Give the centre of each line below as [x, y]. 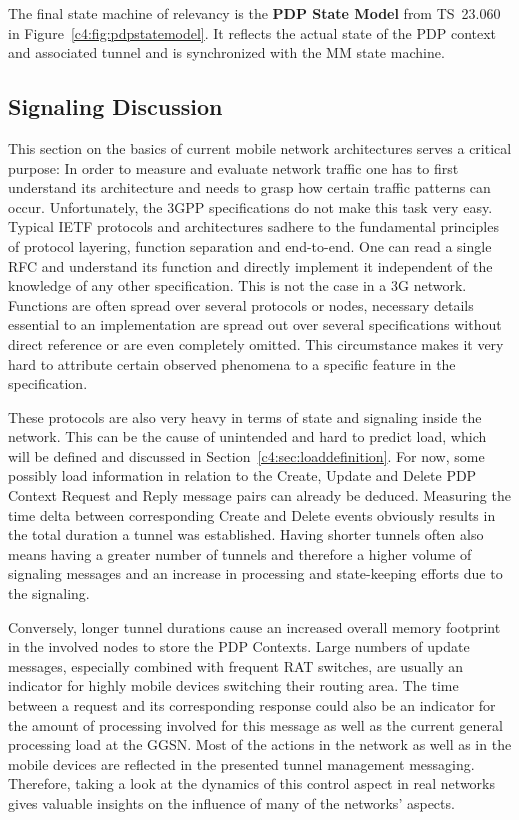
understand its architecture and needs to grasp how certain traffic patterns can [249, 187]
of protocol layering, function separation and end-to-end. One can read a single [250, 245]
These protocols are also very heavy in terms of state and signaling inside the [245, 416]
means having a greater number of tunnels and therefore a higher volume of [240, 553]
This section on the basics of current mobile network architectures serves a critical [260, 147]
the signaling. [49, 593]
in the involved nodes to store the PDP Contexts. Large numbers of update [239, 646]
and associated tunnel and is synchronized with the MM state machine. [226, 52]
